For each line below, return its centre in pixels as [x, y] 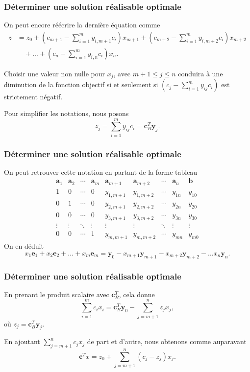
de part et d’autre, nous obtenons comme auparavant [167, 341]
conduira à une [200, 73]
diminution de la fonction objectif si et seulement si [81, 84]
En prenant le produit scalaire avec [57, 294]
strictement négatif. [33, 97]
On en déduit [24, 246]
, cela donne [137, 294]
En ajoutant [22, 341]
